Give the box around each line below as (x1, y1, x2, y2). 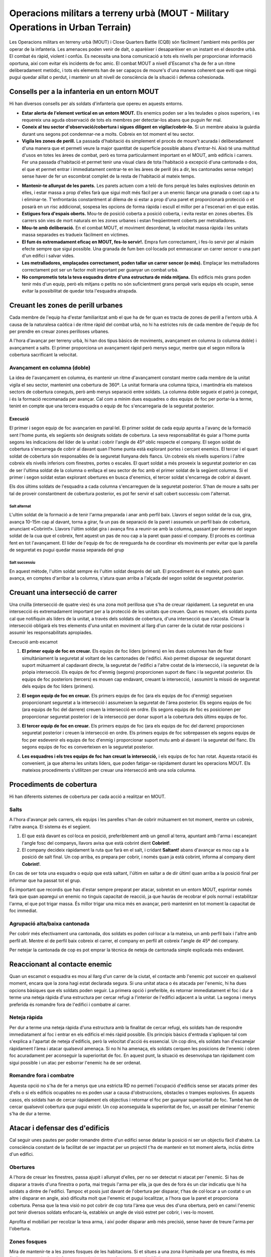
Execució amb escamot (9, 639, 58, 645)
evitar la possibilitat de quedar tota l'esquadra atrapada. (22, 288, 138, 294)
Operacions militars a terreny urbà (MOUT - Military (9, 8, 229, 19)
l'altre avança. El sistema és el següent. (9, 824, 91, 830)
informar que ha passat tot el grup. (9, 877, 81, 883)
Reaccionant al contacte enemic (9, 960, 112, 968)
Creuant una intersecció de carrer (9, 588, 117, 597)
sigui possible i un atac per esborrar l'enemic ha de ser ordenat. (9, 1059, 142, 1065)
